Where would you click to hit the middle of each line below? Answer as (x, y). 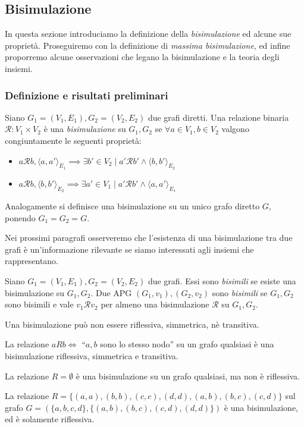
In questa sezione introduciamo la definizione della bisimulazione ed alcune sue (148, 34)
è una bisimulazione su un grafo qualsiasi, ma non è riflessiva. (188, 376)
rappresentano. (32, 261)
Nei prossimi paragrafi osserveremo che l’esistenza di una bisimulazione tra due (149, 238)
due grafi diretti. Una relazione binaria (218, 117)
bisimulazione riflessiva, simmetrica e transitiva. (92, 355)
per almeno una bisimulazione (155, 304)
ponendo (20, 217)
